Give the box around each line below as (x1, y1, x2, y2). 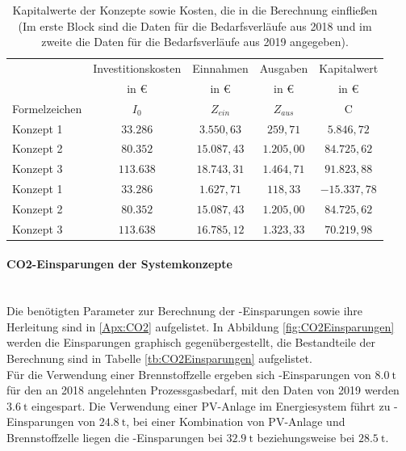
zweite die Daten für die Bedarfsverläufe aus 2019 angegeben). (41, 33, 349, 50)
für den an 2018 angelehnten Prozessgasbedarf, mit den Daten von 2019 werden (6, 381, 400, 398)
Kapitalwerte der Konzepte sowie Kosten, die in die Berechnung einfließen (12, 2, 378, 18)
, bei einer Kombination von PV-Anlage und (126, 413, 345, 430)
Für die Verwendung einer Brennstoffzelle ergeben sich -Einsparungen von (6, 365, 371, 382)
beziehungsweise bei (257, 429, 355, 446)
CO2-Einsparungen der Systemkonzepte (6, 255, 232, 272)
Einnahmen (192, 60, 249, 77)
